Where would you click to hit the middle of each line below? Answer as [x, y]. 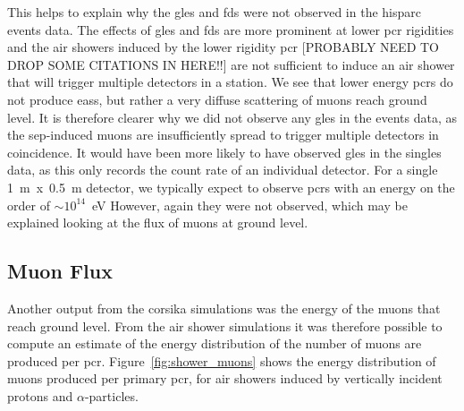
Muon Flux [60, 271]
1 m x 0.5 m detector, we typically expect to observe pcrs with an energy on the [231, 187]
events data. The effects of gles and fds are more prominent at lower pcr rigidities [231, 29]
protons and [40, 395]
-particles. [111, 395]
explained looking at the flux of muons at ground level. [158, 223]
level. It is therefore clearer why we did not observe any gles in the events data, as [232, 117]
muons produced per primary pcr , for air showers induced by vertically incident [225, 378]
